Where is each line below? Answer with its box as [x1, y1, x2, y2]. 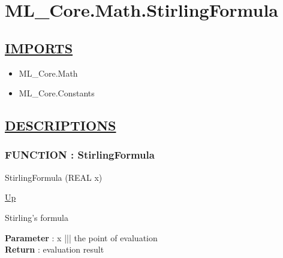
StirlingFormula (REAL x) [5, 171, 103, 183]
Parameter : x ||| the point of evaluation [5, 231, 158, 244]
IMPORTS [5, 38, 73, 57]
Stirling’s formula [5, 211, 68, 223]
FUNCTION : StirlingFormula [5, 147, 155, 162]
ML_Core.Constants [19, 87, 95, 99]
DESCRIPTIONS [5, 116, 116, 135]
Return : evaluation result [5, 243, 104, 256]
